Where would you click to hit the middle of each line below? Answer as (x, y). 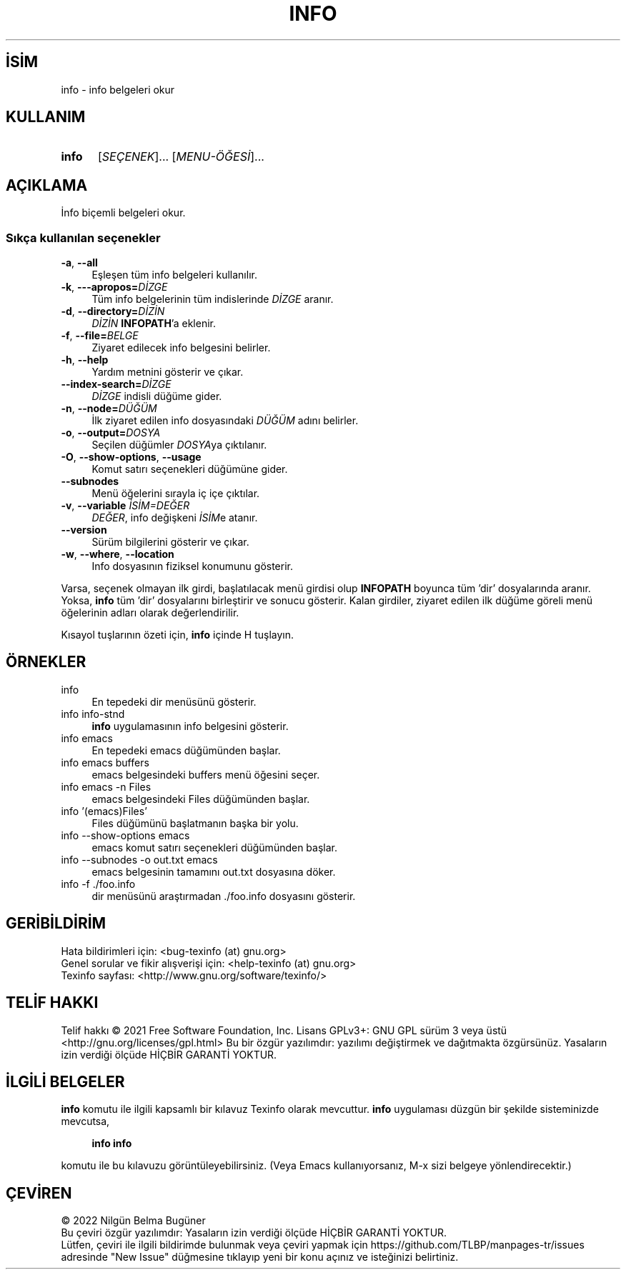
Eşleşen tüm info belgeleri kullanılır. (174, 275)
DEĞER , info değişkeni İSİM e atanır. (175, 518)
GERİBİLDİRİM (56, 924)
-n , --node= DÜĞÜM (109, 409)
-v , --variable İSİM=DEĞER (125, 506)
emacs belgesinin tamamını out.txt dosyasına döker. (214, 871)
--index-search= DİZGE (116, 384)
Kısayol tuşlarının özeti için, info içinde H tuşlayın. (177, 635)
